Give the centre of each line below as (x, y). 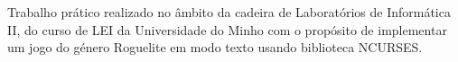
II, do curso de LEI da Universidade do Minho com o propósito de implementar (227, 29)
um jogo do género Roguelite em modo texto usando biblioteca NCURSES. (215, 47)
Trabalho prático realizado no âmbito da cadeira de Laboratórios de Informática (229, 12)
